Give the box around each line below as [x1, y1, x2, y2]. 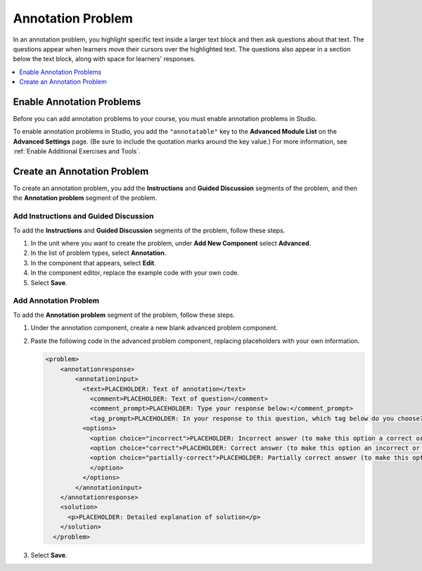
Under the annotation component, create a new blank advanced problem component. [30, 324, 278, 332]
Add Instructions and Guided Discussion [13, 211, 154, 221]
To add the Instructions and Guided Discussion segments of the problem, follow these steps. [13, 226, 286, 234]
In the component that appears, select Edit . [30, 258, 156, 267]
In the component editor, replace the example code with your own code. [30, 268, 240, 277]
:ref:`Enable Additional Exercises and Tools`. [13, 147, 141, 156]
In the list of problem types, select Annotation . [30, 249, 167, 257]
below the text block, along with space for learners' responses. [13, 55, 196, 63]
